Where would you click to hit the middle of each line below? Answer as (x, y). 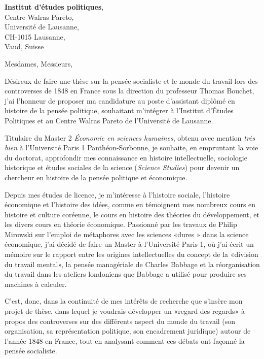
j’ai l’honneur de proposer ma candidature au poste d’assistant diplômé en (120, 100)
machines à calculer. (36, 284)
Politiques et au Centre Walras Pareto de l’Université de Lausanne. (109, 120)
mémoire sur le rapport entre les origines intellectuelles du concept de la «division (131, 254)
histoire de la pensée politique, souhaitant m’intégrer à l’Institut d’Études (119, 110)
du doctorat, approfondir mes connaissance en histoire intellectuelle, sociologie (126, 157)
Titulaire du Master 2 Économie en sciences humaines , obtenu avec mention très (130, 137)
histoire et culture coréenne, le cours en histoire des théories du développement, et (132, 214)
